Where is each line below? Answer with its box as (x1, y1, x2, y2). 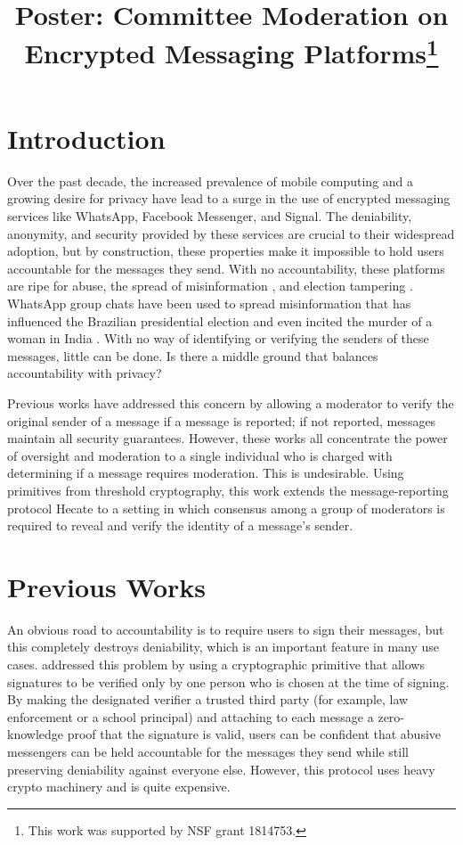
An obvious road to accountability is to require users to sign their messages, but (7, 619, 444, 638)
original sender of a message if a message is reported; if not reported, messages (7, 411, 436, 430)
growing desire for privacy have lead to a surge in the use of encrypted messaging (7, 189, 451, 208)
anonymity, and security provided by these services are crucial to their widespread (7, 224, 455, 242)
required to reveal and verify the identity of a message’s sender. (7, 516, 353, 535)
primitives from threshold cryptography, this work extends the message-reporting (7, 480, 449, 499)
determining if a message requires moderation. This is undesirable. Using (7, 464, 404, 482)
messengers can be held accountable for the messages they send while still (7, 742, 409, 760)
